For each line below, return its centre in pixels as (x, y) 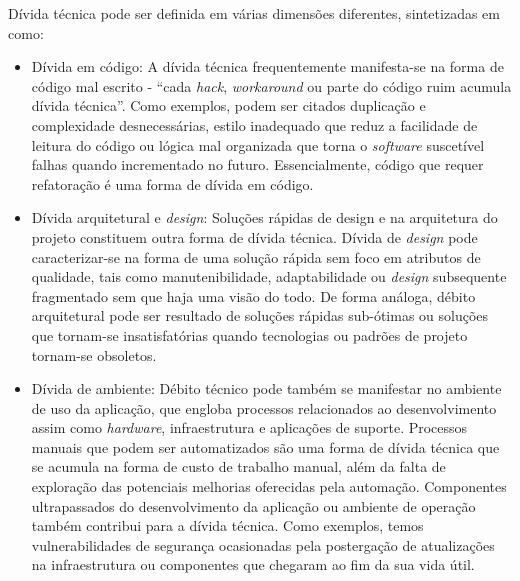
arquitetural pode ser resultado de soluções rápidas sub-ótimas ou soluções (260, 315)
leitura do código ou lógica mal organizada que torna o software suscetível (258, 144)
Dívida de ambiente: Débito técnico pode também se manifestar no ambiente (266, 388)
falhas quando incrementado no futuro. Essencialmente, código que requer (257, 164)
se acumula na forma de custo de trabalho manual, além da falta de (238, 466)
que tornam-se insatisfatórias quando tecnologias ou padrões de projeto (249, 334)
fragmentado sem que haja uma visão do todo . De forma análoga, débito (253, 295)
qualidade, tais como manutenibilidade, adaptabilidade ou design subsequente (269, 276)
